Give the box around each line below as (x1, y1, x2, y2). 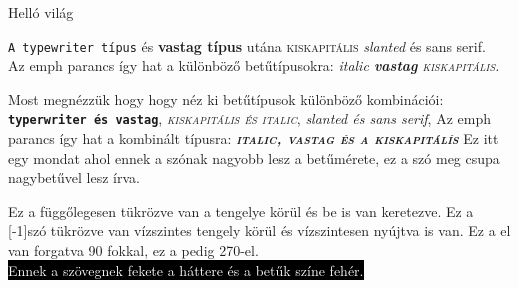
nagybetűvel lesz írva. (8, 167, 140, 188)
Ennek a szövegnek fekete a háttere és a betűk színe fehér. (8, 259, 364, 280)
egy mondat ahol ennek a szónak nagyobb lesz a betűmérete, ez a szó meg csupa (8, 147, 500, 168)
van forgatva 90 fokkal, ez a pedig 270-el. (8, 240, 259, 261)
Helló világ (8, 2, 74, 22)
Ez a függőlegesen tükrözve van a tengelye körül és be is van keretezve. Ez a (8, 200, 474, 221)
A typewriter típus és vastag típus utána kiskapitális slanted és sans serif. (8, 35, 486, 56)
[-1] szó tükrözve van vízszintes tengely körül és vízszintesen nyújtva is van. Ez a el (8, 220, 511, 241)
